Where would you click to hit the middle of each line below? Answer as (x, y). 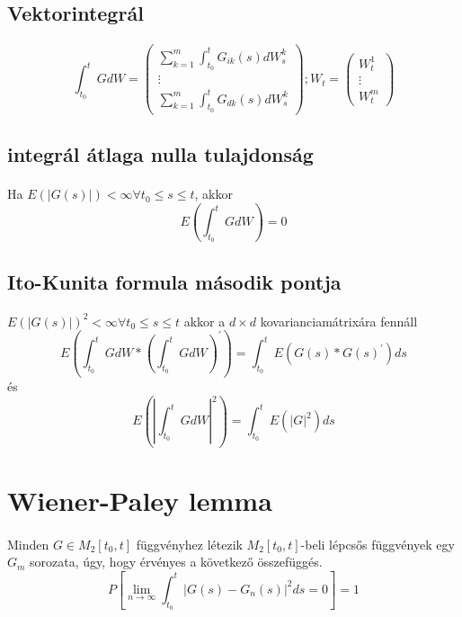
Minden (28, 544)
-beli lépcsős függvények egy (378, 544)
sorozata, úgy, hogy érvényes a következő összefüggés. (176, 562)
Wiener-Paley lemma (140, 500)
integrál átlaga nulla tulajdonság (160, 154)
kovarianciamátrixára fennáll (339, 321)
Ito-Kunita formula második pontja (174, 281)
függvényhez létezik (189, 544)
